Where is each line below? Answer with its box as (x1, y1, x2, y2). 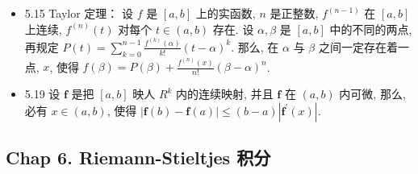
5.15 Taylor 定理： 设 (24, 5, 134, 21)
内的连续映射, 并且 (176, 85, 274, 102)
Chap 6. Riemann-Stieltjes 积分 (6, 145, 271, 170)
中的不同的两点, (329, 20, 412, 37)
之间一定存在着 (318, 38, 398, 55)
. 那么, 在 (231, 38, 279, 55)
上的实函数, (195, 5, 256, 21)
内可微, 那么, (339, 85, 406, 102)
